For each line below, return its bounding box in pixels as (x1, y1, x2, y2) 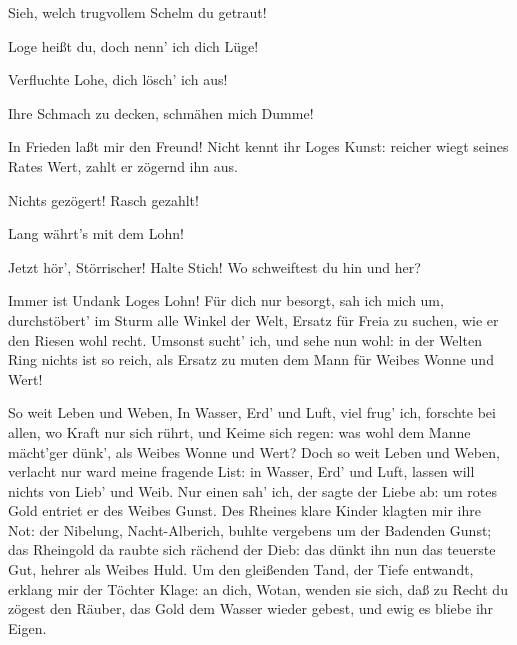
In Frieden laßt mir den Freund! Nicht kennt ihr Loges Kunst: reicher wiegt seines (8, 136, 509, 157)
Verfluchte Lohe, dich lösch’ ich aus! (8, 69, 228, 90)
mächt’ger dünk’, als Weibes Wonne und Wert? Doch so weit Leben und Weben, (8, 441, 500, 462)
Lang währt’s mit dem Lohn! (8, 223, 184, 244)
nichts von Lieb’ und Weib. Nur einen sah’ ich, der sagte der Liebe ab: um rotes (8, 480, 497, 501)
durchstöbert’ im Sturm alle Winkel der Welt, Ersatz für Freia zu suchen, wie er (8, 309, 499, 330)
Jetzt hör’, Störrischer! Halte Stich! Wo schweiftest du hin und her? (8, 256, 421, 277)
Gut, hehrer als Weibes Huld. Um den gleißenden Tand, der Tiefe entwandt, (8, 559, 474, 580)
